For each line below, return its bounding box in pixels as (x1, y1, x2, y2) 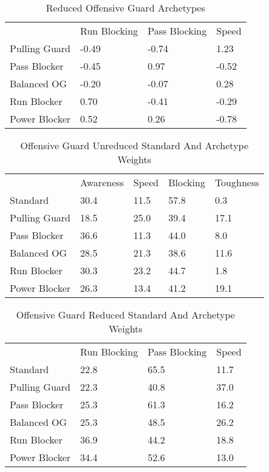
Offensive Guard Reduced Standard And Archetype (16, 308, 235, 322)
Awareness (80, 175, 124, 189)
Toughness (214, 175, 259, 189)
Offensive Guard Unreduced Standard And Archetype (20, 138, 249, 152)
